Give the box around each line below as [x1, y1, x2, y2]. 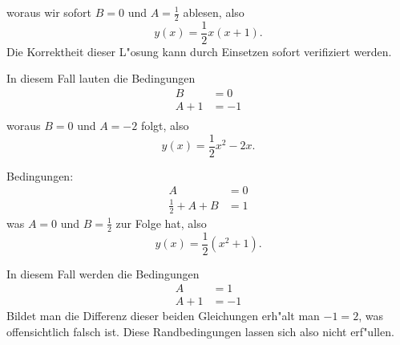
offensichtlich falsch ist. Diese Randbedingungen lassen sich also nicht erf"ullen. [6, 323, 394, 339]
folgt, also [140, 117, 189, 134]
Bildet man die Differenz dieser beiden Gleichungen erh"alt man [6, 307, 320, 324]
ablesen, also [183, 4, 244, 20]
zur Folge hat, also [115, 214, 207, 231]
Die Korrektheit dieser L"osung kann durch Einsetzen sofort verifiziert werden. [6, 43, 392, 59]
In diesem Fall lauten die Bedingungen [6, 70, 196, 87]
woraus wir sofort [6, 4, 92, 20]
